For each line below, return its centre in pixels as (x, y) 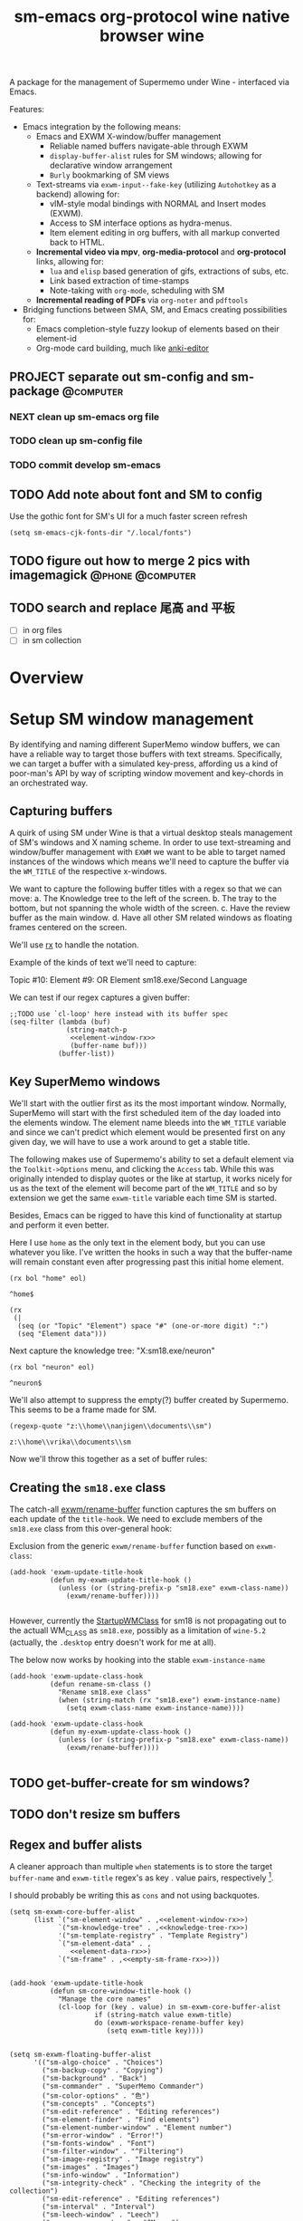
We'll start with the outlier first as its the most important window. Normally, (148, 1103)
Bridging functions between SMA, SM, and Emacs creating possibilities (155, 310)
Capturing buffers (61, 811)
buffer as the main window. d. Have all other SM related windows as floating (151, 918)
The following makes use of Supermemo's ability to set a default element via (152, 1159)
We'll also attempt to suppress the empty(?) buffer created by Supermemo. (149, 1400)
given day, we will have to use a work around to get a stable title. (130, 1142)
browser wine (152, 36)
